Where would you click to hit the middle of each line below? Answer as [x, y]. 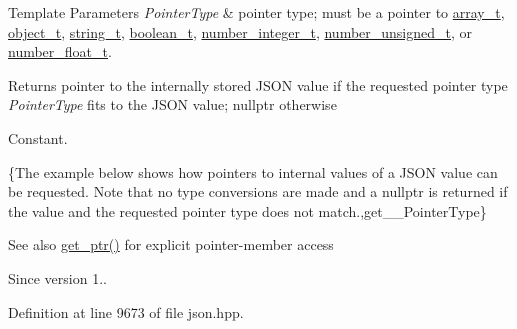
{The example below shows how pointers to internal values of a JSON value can [253, 171]
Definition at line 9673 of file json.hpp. [126, 311]
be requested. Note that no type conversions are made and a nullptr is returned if [258, 191]
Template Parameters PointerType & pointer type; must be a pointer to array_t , [256, 12]
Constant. [38, 137]
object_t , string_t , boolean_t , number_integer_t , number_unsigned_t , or [240, 31]
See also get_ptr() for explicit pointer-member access [171, 244]
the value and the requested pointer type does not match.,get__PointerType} [247, 210]
